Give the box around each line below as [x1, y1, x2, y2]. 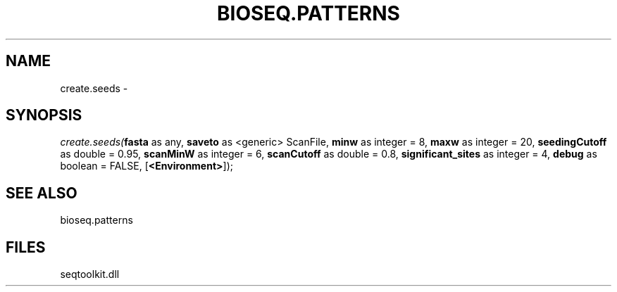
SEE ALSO [6, 184, 77, 202]
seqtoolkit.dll [60, 268, 120, 281]
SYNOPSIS [6, 106, 82, 125]
